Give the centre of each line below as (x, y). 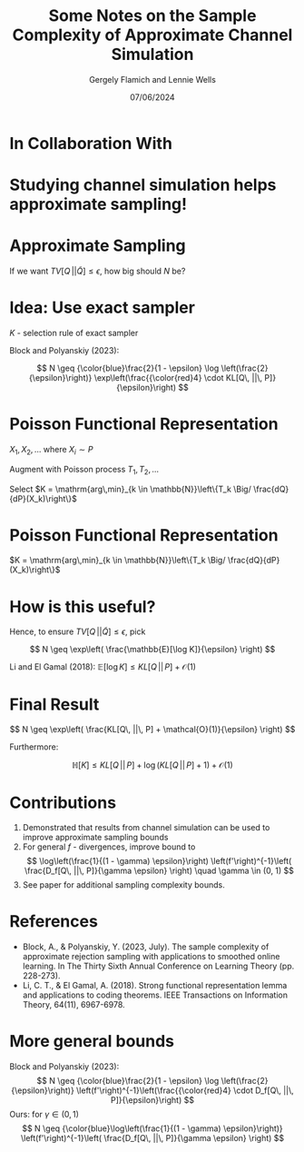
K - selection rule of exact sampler (74, 333)
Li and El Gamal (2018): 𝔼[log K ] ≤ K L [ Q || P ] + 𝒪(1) (103, 667)
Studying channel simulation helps (143, 185)
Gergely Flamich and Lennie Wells (152, 79)
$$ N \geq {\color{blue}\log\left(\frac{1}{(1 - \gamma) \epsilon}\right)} (152, 1128)
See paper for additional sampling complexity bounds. (123, 885)
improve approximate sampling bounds (95, 838)
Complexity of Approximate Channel (152, 35)
